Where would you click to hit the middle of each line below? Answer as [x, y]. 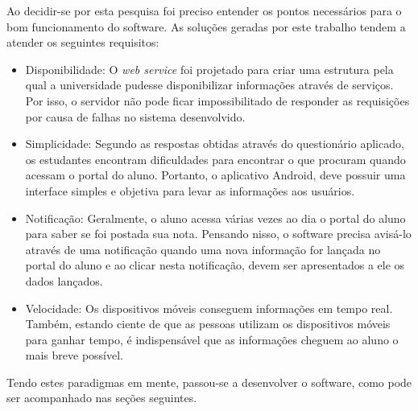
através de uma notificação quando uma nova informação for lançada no [203, 249]
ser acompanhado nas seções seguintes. [102, 398]
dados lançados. [64, 280]
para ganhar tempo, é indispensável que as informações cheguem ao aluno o [212, 339]
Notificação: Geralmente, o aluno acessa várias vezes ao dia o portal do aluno [215, 218]
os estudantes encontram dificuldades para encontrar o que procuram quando [215, 159]
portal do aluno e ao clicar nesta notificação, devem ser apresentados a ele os [215, 265]
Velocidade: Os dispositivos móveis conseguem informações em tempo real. [209, 308]
